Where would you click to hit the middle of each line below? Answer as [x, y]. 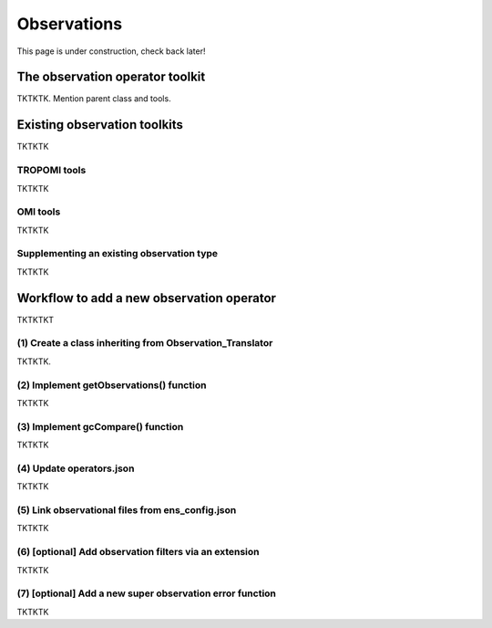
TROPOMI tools [51, 171]
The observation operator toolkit [111, 77]
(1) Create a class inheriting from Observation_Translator [145, 343]
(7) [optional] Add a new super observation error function [147, 593]
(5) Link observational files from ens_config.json [127, 510]
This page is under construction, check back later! [111, 51]
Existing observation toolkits [100, 125]
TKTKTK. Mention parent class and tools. [94, 99]
